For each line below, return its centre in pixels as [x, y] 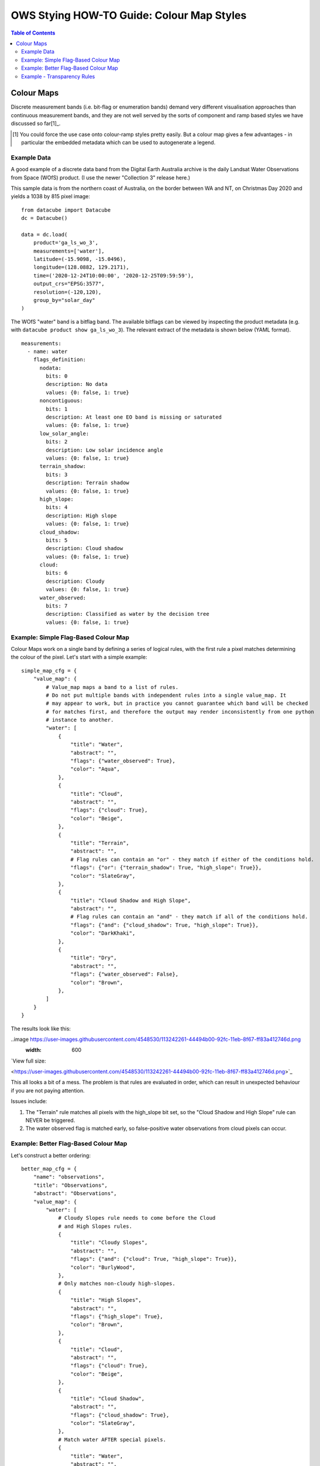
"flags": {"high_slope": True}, [117, 1316]
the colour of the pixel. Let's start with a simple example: [79, 657]
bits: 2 [57, 442]
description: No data [77, 384]
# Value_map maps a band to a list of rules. [112, 687]
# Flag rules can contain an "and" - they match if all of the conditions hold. [189, 917]
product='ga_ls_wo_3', [66, 243]
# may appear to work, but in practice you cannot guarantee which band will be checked [177, 703]
